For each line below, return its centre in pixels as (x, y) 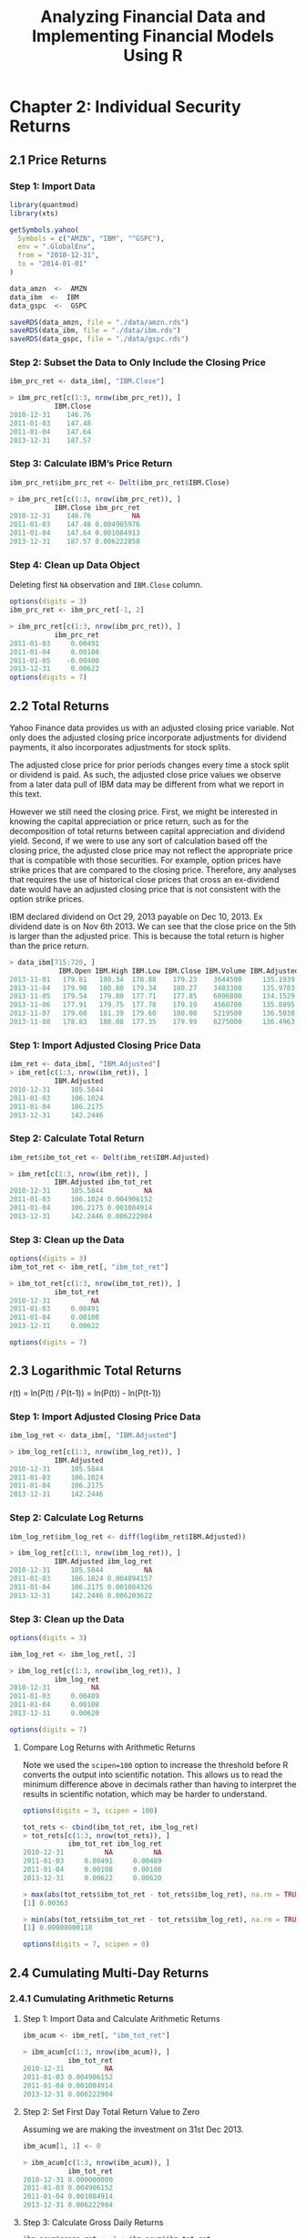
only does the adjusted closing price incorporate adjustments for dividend (148, 737)
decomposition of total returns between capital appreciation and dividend (147, 831)
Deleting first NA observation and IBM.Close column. (106, 585)
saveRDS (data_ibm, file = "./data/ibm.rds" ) (95, 330)
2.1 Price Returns (58, 160)
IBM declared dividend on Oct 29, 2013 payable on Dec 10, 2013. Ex (136, 916)
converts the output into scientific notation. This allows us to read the (153, 1774)
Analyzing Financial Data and (153, 17)
